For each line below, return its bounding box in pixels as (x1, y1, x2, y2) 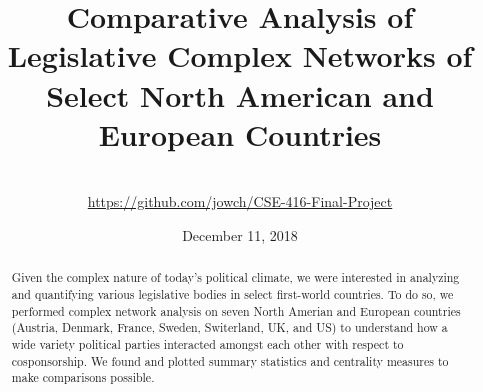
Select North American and (46, 74, 434, 115)
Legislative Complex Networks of (7, 35, 473, 76)
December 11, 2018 (182, 224, 298, 245)
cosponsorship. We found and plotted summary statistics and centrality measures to (11, 352, 449, 369)
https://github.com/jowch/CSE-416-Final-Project (87, 191, 393, 212)
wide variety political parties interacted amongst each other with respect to (11, 335, 404, 352)
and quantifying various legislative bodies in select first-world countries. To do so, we (11, 285, 454, 302)
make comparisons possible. (11, 369, 155, 386)
